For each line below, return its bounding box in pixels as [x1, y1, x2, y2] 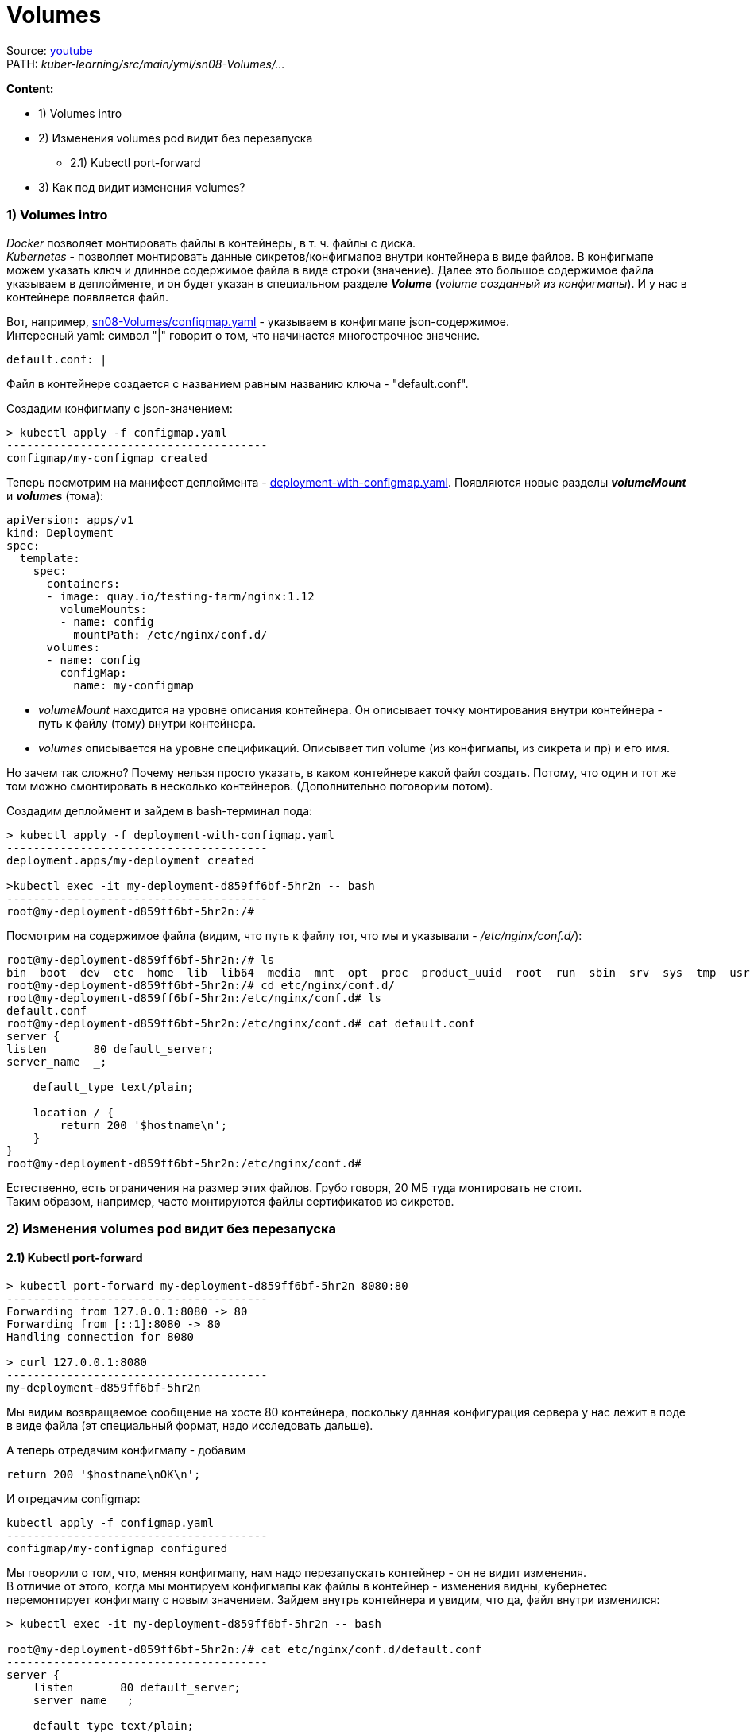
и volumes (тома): [6, 488, 103, 503]
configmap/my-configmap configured [6, 1542, 228, 1555]
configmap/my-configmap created [6, 451, 207, 464]
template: [19, 551, 80, 565]
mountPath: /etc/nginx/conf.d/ [73, 627, 268, 641]
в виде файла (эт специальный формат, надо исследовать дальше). [6, 1419, 373, 1433]
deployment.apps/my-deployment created [6, 853, 254, 867]
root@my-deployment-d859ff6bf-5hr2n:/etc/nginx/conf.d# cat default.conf [6, 1016, 476, 1030]
